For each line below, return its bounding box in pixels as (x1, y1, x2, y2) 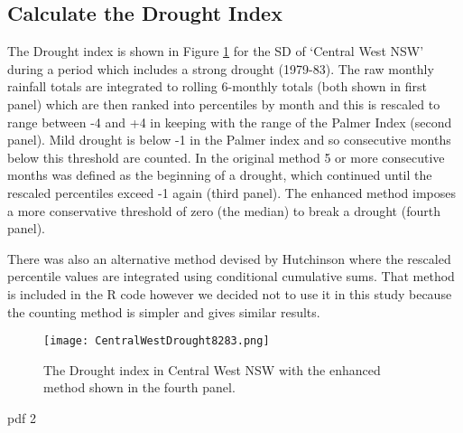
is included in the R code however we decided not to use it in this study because (7, 284, 452, 303)
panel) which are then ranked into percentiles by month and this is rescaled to (7, 94, 440, 113)
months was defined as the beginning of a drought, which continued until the (7, 165, 432, 184)
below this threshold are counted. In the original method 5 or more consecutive (7, 147, 445, 166)
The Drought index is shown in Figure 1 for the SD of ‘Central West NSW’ (7, 42, 424, 61)
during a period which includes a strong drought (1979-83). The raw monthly (7, 59, 434, 78)
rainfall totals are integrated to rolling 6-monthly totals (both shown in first (7, 77, 427, 96)
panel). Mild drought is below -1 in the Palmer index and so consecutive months (7, 130, 451, 149)
